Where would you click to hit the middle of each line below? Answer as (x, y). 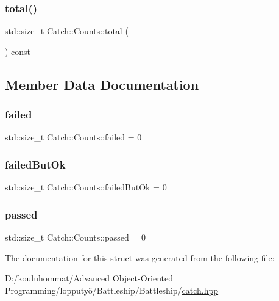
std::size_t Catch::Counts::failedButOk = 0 (86, 187)
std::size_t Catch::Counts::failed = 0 (73, 137)
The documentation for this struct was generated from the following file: (140, 257)
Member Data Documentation (102, 84)
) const (18, 51)
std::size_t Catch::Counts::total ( (67, 31)
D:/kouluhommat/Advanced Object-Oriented (89, 278)
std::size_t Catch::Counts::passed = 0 (75, 237)
